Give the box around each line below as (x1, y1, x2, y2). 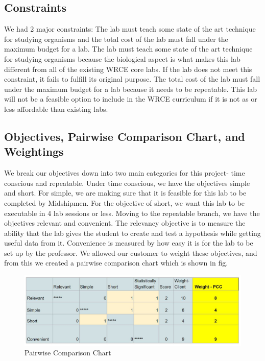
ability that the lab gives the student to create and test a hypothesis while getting (4, 227, 261, 238)
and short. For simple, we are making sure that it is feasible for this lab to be (4, 187, 247, 198)
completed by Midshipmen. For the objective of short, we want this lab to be (4, 197, 245, 208)
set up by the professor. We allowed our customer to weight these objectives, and (4, 247, 257, 258)
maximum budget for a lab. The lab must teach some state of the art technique (4, 43, 253, 54)
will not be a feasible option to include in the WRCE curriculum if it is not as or (4, 93, 257, 104)
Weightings (4, 143, 64, 159)
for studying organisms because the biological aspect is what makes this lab (4, 53, 240, 64)
